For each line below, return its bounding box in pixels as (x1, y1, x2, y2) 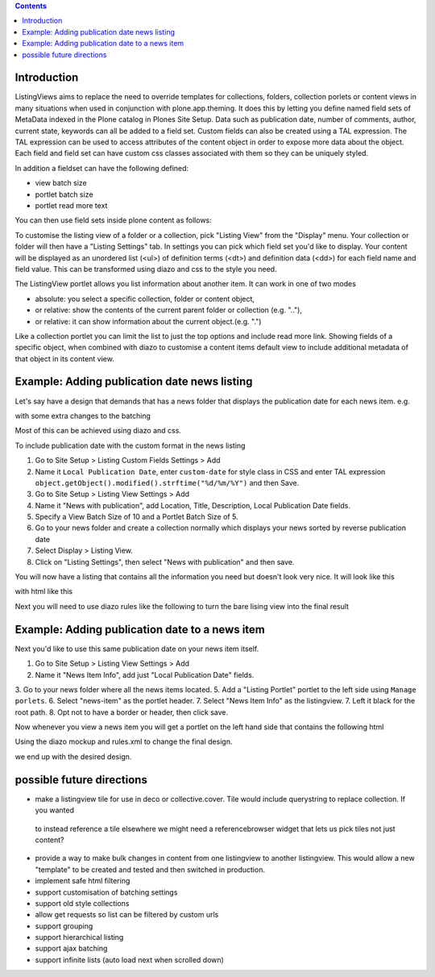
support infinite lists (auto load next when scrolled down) (35, 954, 225, 964)
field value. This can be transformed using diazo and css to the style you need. (14, 264, 277, 273)
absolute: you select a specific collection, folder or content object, (35, 294, 255, 303)
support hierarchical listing (35, 933, 124, 942)
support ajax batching (35, 944, 108, 954)
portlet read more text (35, 200, 108, 210)
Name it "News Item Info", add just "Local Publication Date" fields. (35, 670, 255, 679)
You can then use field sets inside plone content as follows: (14, 215, 213, 225)
